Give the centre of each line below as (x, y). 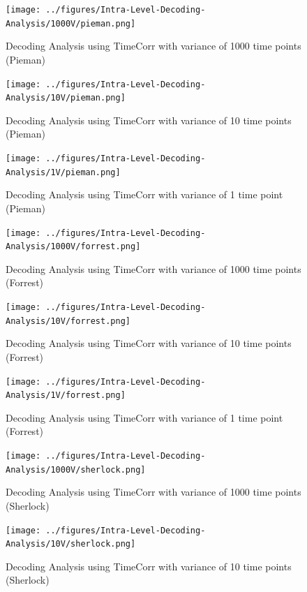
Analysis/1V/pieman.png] (63, 172)
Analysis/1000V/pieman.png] (71, 23)
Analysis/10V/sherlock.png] (71, 544)
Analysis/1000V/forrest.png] (73, 247)
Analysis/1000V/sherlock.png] (76, 469)
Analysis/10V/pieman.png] (66, 98)
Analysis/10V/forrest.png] (68, 321)
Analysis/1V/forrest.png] (66, 395)
